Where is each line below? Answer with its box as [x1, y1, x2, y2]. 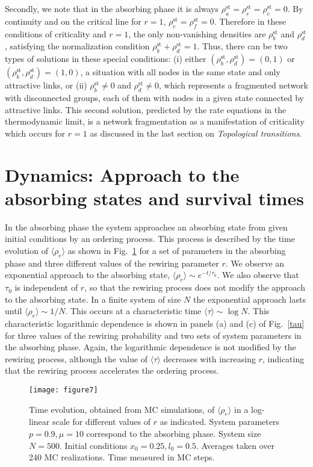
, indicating [262, 352, 305, 365]
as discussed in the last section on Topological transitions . [90, 126, 302, 139]
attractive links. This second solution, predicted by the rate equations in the [5, 103, 287, 116]
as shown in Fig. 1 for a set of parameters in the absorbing [67, 244, 286, 256]
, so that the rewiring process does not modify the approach [84, 281, 305, 294]
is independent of [14, 281, 78, 294]
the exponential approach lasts [193, 292, 306, 305]
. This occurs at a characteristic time [65, 305, 202, 317]
